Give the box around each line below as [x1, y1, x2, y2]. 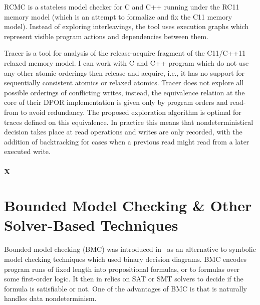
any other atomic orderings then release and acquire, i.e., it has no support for [4, 67, 245, 78]
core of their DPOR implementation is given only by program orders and [4, 97, 228, 107]
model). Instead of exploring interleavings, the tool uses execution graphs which [4, 21, 249, 32]
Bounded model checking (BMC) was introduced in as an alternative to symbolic [4, 244, 256, 254]
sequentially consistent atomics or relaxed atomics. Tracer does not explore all [4, 77, 244, 88]
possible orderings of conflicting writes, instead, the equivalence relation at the [4, 87, 245, 97]
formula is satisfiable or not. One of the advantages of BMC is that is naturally [4, 283, 247, 293]
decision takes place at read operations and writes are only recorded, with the [4, 126, 242, 137]
